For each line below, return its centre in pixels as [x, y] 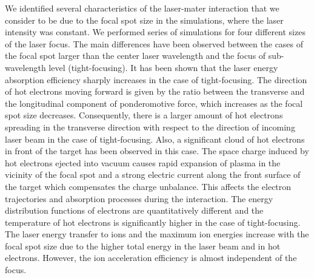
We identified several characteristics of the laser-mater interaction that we [142, 8]
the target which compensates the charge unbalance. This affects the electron [148, 186]
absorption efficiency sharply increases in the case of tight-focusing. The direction [156, 79]
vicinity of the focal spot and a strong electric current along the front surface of [153, 175]
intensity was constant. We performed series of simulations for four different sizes [155, 32]
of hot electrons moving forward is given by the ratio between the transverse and [155, 91]
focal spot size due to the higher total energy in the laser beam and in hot [143, 246]
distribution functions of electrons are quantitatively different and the [134, 210]
